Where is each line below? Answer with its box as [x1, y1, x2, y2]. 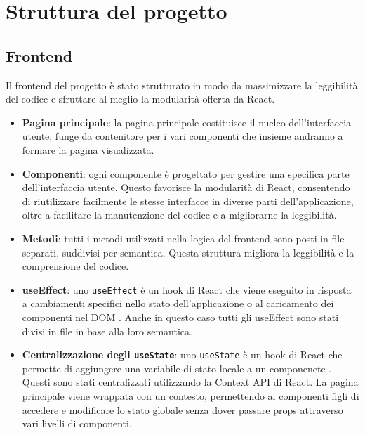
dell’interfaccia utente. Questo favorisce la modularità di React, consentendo [22, 180, 350, 195]
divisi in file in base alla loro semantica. [22, 323, 192, 338]
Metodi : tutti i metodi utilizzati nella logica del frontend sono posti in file [22, 231, 345, 245]
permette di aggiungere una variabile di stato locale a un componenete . [22, 361, 332, 375]
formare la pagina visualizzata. [22, 142, 154, 157]
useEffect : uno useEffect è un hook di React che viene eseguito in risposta [22, 282, 352, 297]
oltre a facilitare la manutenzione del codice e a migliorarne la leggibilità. [22, 207, 337, 222]
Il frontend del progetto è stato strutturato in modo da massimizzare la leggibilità [6, 77, 358, 92]
